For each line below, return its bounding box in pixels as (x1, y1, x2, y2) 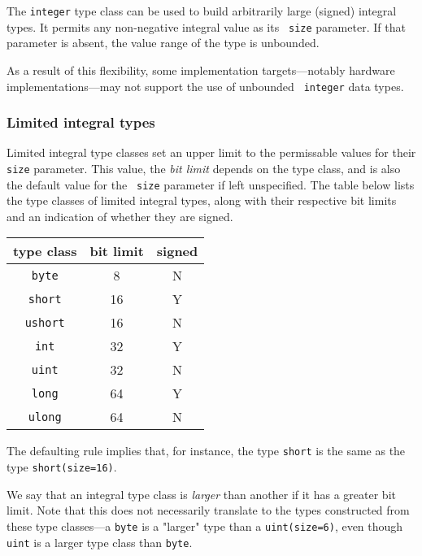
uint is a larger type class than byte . (7, 533, 193, 550)
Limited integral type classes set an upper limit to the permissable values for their (7, 144, 416, 161)
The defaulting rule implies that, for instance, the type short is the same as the (7, 442, 406, 459)
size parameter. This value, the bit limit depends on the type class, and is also (7, 159, 401, 176)
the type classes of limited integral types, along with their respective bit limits (7, 192, 397, 209)
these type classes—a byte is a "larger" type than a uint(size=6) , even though (7, 517, 403, 534)
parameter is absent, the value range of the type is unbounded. (7, 34, 320, 51)
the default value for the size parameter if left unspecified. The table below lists (7, 176, 415, 193)
